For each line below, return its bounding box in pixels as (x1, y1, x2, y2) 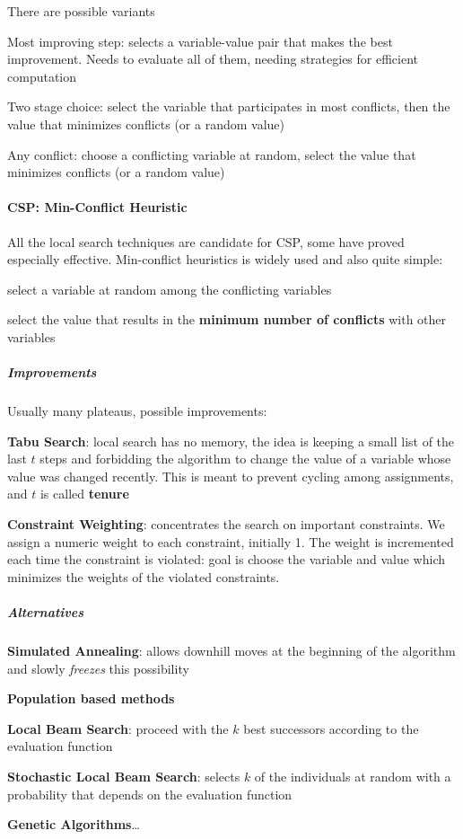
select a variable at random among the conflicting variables (7, 279, 332, 298)
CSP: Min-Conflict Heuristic (7, 198, 188, 216)
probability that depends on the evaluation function (7, 784, 293, 803)
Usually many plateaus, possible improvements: (7, 402, 267, 420)
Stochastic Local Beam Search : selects (7, 766, 240, 785)
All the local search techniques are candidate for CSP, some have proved (7, 232, 405, 251)
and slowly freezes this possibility (7, 658, 189, 677)
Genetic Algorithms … (7, 815, 140, 834)
